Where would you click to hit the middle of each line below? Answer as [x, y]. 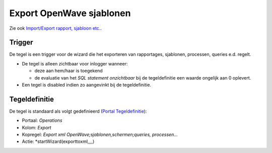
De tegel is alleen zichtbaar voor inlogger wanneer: [75, 63]
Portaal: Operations [42, 120]
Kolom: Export [37, 127]
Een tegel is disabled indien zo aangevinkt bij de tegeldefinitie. [86, 85]
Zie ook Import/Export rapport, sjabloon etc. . [55, 28]
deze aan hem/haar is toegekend [69, 71]
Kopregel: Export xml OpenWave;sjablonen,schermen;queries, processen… [100, 135]
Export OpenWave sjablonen [70, 13]
